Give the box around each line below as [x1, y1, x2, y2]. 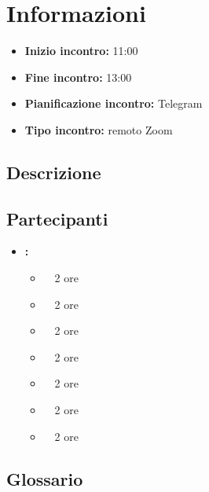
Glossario [6, 466, 83, 490]
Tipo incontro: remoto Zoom [24, 121, 173, 138]
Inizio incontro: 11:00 [24, 42, 138, 59]
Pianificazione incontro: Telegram [24, 95, 203, 112]
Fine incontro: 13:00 [24, 68, 132, 85]
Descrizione [6, 160, 101, 184]
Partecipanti [6, 206, 108, 230]
